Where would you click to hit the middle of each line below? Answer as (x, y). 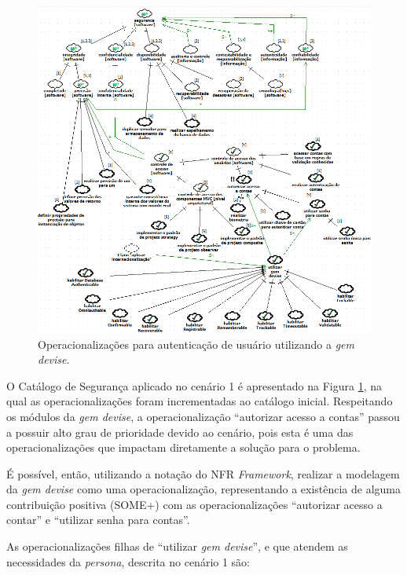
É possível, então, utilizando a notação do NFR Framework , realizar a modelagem (203, 473)
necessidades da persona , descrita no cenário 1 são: (128, 561)
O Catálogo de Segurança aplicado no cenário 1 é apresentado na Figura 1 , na (194, 385)
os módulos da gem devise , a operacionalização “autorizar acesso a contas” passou (203, 416)
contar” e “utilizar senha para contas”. (98, 520)
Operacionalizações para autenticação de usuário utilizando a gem (196, 344)
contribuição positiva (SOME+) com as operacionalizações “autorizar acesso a (194, 504)
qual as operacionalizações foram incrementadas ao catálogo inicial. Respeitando (200, 401)
